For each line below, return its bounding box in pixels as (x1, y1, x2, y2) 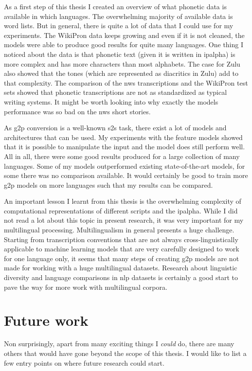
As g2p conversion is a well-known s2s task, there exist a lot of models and (4, 123, 227, 133)
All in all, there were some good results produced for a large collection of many (4, 151, 240, 161)
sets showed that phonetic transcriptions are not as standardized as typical (4, 87, 227, 97)
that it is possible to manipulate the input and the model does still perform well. (4, 141, 245, 152)
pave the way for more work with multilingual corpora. (4, 282, 167, 292)
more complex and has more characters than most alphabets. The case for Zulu (4, 58, 240, 69)
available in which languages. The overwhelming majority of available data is (4, 11, 233, 21)
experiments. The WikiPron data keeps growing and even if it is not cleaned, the (4, 30, 245, 40)
